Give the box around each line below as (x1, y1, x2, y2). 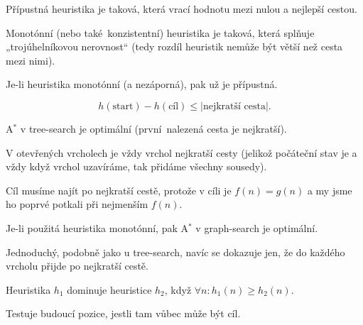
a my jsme (307, 182, 352, 197)
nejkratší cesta (202, 101, 266, 111)
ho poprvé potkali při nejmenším (6, 197, 148, 211)
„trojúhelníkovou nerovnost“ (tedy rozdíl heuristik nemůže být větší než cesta (6, 39, 343, 54)
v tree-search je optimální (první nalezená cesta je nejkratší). (20, 121, 287, 136)
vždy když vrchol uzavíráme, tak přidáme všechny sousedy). (6, 159, 267, 174)
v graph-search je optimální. (195, 220, 318, 235)
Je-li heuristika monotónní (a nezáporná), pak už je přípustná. (6, 77, 278, 92)
